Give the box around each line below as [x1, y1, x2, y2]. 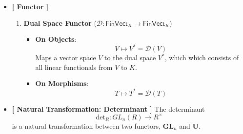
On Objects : [35, 34, 77, 44]
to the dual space [104, 52, 156, 63]
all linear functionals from [35, 62, 113, 72]
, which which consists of [164, 52, 239, 63]
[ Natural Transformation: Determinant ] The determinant [12, 103, 205, 114]
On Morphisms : [35, 78, 89, 88]
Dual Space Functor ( [23, 17, 97, 28]
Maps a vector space [35, 52, 96, 63]
